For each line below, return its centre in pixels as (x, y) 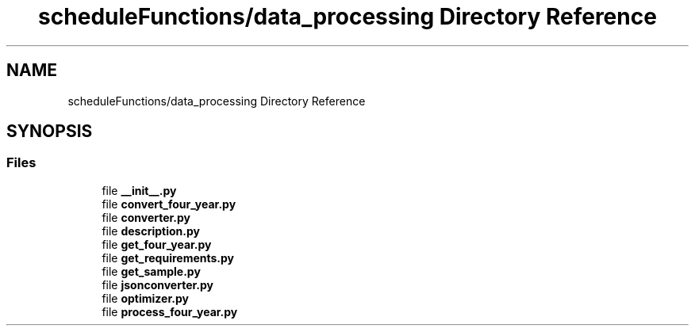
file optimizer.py (145, 298)
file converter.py (146, 217)
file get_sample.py (151, 271)
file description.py (151, 231)
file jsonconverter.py (157, 284)
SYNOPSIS (50, 132)
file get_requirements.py (168, 258)
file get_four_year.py (157, 244)
